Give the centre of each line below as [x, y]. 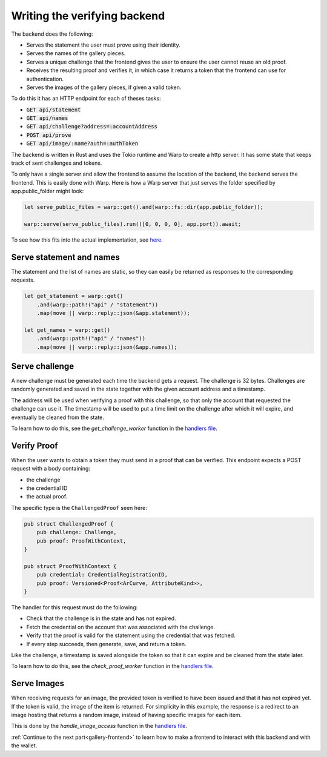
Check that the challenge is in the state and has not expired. [101, 618]
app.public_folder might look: [48, 191]
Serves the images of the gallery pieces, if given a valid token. [104, 87]
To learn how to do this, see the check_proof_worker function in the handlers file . [112, 666]
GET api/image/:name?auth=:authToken [82, 144]
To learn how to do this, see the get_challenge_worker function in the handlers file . [114, 428]
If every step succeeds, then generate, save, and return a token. [107, 644]
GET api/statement [54, 110]
